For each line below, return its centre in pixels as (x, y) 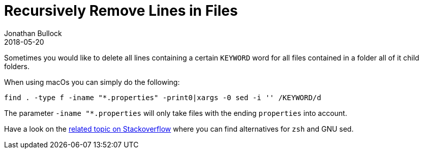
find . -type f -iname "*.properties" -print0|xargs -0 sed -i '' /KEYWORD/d (163, 97)
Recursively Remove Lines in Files (121, 11)
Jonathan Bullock (33, 33)
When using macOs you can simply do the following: (92, 82)
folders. (17, 66)
